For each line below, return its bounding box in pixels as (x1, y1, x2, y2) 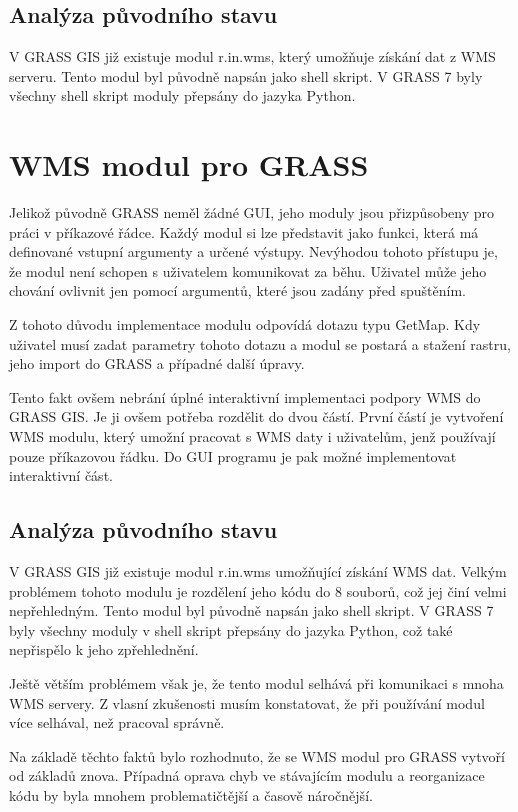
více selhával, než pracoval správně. (9, 712, 225, 733)
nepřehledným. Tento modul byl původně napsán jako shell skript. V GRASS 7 (9, 600, 494, 621)
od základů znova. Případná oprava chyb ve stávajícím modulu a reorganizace (9, 765, 485, 786)
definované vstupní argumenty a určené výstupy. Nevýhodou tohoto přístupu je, (9, 241, 498, 262)
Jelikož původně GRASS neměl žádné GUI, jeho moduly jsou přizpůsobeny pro (9, 202, 495, 223)
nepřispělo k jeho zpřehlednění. (9, 639, 199, 660)
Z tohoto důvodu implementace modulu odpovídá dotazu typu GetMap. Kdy (9, 314, 481, 335)
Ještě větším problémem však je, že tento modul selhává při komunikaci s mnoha (9, 673, 504, 693)
